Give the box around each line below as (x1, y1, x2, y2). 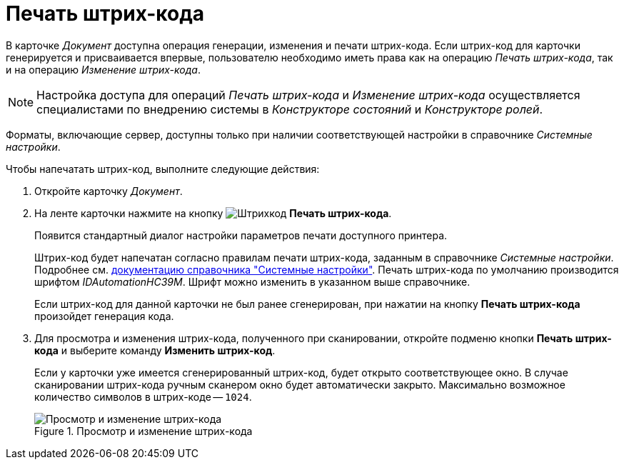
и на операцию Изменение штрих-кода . (6, 63, 201, 76)
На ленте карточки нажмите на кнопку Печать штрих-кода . (34, 206, 392, 219)
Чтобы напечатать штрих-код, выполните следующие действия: (6, 162, 320, 175)
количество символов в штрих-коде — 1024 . (34, 390, 252, 403)
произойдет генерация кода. (34, 309, 174, 322)
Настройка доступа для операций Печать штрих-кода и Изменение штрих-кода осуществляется (36, 87, 580, 102)
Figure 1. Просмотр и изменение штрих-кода (34, 424, 253, 437)
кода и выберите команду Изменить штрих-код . (34, 344, 276, 356)
